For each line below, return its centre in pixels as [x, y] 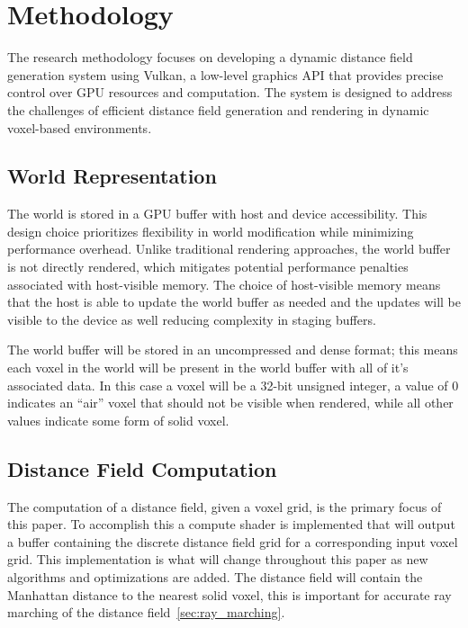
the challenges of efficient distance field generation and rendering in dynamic [218, 109]
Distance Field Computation [142, 468]
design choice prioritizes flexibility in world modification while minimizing [211, 231]
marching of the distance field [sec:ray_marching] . [146, 612]
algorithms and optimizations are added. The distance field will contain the [215, 577]
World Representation [112, 176]
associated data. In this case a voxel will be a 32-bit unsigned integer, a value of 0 [233, 385]
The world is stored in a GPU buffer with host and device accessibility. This [217, 214]
